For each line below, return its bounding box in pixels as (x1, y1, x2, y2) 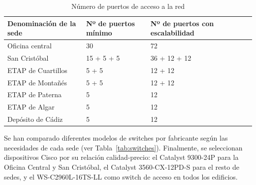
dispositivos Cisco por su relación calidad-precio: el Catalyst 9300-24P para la (4, 152, 239, 162)
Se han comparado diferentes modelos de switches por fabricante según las (4, 133, 228, 143)
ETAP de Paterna (7, 89, 62, 100)
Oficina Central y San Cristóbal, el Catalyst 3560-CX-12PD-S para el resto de (4, 161, 239, 172)
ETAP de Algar (7, 102, 55, 112)
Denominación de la (7, 18, 76, 28)
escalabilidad (150, 28, 194, 38)
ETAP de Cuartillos (7, 65, 67, 75)
